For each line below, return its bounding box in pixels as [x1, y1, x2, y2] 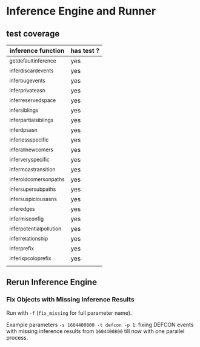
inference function [9, 47, 65, 55]
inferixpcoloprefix [9, 255, 52, 262]
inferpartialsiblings [9, 117, 53, 123]
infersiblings [9, 107, 39, 114]
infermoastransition [9, 166, 56, 173]
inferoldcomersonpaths [9, 176, 65, 183]
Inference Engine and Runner [6, 4, 156, 18]
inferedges [9, 205, 35, 212]
